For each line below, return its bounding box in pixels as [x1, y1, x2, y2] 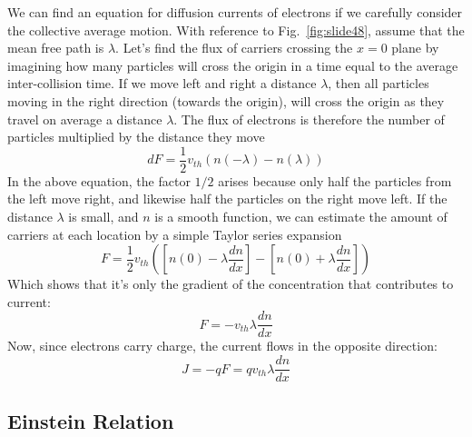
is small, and [68, 207, 139, 225]
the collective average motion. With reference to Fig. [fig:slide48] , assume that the [7, 20, 465, 39]
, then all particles [328, 74, 429, 93]
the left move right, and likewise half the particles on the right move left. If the [7, 189, 447, 208]
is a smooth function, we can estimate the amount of [154, 207, 447, 225]
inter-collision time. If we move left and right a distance [7, 74, 317, 93]
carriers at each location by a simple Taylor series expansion [7, 224, 342, 243]
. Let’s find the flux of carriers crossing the [115, 38, 353, 57]
